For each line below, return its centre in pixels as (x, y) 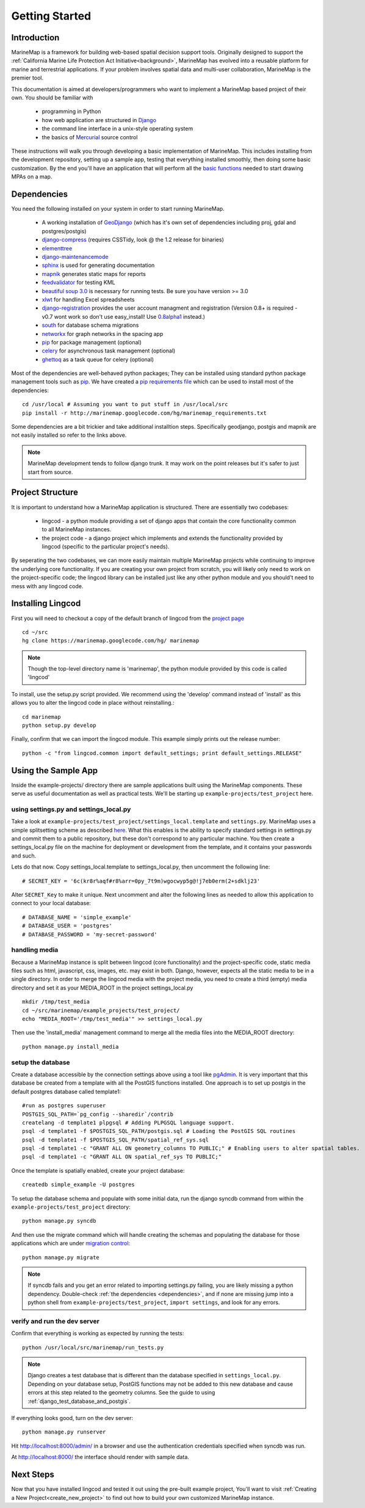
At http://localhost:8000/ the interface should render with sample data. (100, 1457)
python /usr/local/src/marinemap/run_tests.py (93, 1347)
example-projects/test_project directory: (71, 1207)
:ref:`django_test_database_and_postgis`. (79, 1401)
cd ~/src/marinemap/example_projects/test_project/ (101, 1010)
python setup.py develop (59, 726)
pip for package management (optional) (92, 342)
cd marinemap (42, 717)
